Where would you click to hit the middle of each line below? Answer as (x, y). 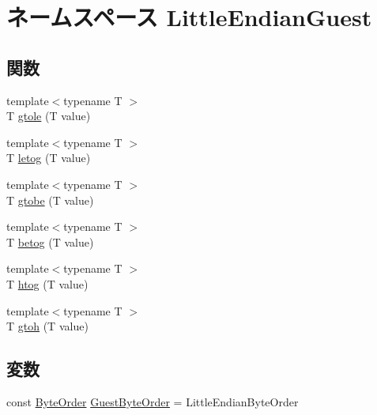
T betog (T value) (50, 241)
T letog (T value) (49, 158)
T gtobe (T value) (50, 200)
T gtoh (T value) (47, 326)
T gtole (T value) (49, 116)
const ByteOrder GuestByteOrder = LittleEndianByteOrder (153, 401)
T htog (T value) (47, 283)
